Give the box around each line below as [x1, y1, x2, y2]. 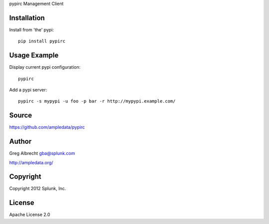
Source [9, 111, 32, 119]
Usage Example [9, 51, 59, 60]
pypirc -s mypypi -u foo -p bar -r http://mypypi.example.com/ [18, 99, 176, 104]
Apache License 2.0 [9, 212, 50, 218]
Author [9, 137, 32, 146]
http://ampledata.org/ [9, 159, 53, 165]
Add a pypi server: [9, 87, 47, 93]
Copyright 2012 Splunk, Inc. [9, 186, 66, 192]
